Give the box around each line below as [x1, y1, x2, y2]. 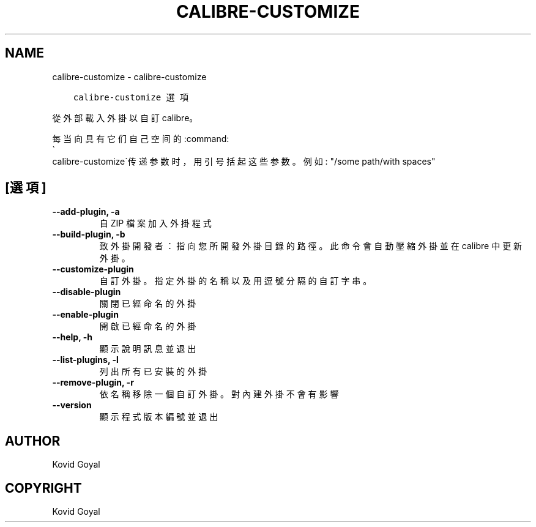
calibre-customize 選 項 [73, 92, 188, 102]
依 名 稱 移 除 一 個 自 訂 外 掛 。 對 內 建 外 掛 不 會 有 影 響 [99, 389, 339, 400]
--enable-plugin [52, 309, 119, 320]
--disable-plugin [52, 286, 121, 297]
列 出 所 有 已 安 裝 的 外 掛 [99, 366, 207, 377]
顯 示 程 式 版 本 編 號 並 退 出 [99, 411, 218, 422]
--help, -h [52, 332, 92, 343]
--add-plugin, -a [52, 206, 120, 217]
